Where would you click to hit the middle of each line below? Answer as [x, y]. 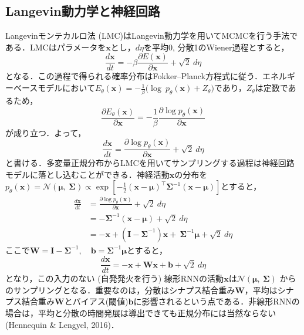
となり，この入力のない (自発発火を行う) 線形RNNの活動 [115, 278]
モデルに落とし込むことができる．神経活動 [87, 174]
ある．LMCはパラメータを [56, 47]
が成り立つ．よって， [46, 132]
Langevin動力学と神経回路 [83, 11]
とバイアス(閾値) [96, 301]
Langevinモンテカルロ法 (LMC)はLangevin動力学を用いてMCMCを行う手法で [152, 35]
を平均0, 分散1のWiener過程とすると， [217, 47]
